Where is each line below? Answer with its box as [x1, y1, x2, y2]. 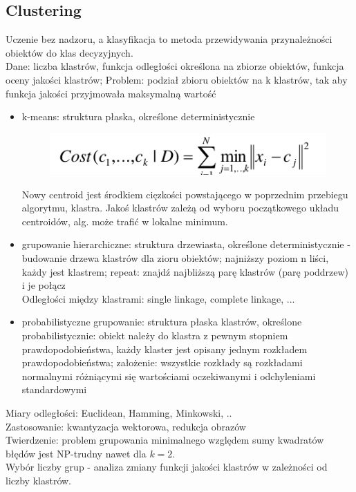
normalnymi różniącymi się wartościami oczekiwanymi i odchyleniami [21, 368, 316, 383]
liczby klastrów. [6, 473, 72, 487]
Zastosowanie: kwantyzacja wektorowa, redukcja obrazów [6, 419, 246, 433]
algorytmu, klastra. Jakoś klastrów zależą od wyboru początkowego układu [21, 200, 339, 215]
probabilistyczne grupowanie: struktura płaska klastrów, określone [21, 314, 302, 329]
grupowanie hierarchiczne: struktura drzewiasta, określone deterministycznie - [21, 237, 350, 252]
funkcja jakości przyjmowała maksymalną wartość [6, 86, 216, 100]
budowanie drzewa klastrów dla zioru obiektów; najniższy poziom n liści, [21, 251, 329, 265]
